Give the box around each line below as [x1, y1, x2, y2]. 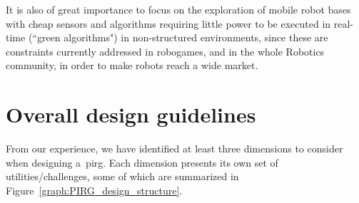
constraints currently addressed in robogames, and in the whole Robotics [6, 43, 325, 58]
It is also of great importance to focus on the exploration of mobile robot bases [6, 2, 351, 16]
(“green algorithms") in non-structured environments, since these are [28, 30, 328, 45]
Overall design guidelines [6, 100, 256, 129]
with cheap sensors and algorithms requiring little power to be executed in [6, 16, 331, 31]
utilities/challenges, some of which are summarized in [6, 169, 239, 184]
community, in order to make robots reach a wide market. [6, 58, 258, 73]
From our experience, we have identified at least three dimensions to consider [6, 141, 343, 156]
